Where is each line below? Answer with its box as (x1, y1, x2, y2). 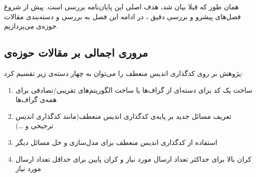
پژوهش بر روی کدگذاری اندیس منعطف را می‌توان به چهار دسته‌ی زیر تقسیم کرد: (4, 68, 243, 78)
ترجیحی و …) (15, 120, 53, 131)
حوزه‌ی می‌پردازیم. (4, 21, 59, 31)
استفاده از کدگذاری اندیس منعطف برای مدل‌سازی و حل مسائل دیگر (15, 137, 218, 147)
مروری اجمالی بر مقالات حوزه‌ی (4, 45, 148, 60)
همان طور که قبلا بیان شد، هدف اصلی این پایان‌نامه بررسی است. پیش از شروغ (4, 1, 239, 11)
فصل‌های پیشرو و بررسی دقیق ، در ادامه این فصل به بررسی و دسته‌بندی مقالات (4, 11, 241, 21)
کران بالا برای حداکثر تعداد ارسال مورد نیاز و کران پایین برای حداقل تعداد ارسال (15, 153, 252, 164)
